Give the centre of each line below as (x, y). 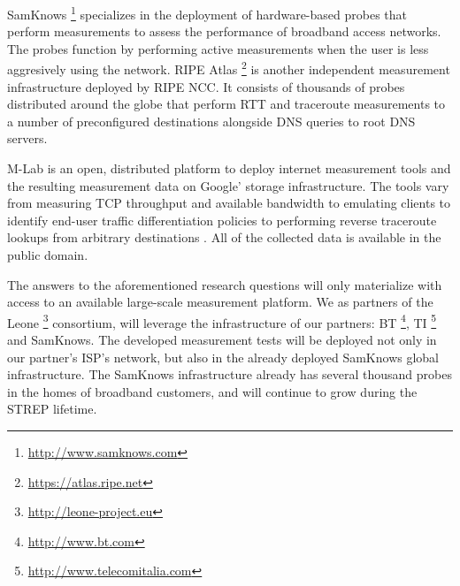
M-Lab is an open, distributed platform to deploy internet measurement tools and (229, 168)
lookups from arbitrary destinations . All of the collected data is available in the (224, 237)
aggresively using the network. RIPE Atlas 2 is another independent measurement (229, 68)
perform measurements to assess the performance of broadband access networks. (224, 31)
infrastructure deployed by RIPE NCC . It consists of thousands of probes (206, 86)
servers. (27, 138)
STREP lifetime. (52, 409)
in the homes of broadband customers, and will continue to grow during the (212, 391)
